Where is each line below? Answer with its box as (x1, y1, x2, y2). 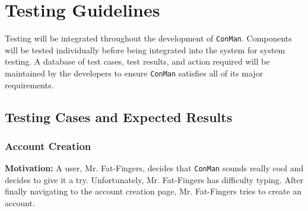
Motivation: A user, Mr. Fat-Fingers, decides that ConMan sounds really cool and (5, 162, 304, 174)
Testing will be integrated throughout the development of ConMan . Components (5, 32, 292, 44)
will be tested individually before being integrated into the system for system (5, 43, 285, 56)
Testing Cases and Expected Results (5, 107, 233, 126)
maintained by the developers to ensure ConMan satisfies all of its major (5, 66, 263, 79)
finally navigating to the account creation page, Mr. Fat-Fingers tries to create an (5, 185, 302, 197)
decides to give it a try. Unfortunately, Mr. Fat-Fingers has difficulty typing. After (5, 173, 304, 186)
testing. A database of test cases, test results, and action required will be (5, 55, 270, 68)
